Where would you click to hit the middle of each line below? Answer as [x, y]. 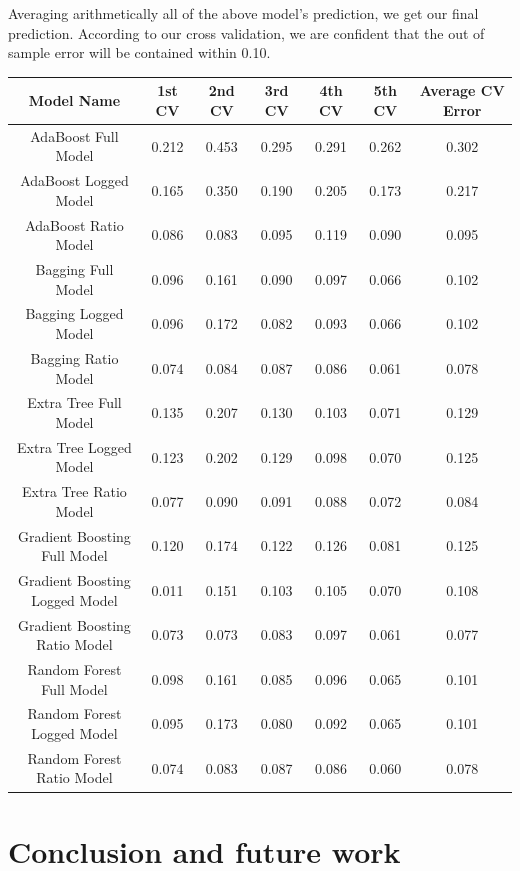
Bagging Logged [74, 313]
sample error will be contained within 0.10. [139, 52]
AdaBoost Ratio [74, 224]
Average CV [462, 90]
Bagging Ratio [74, 357]
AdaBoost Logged [74, 180]
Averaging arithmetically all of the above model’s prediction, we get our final [243, 13]
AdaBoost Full [74, 135]
